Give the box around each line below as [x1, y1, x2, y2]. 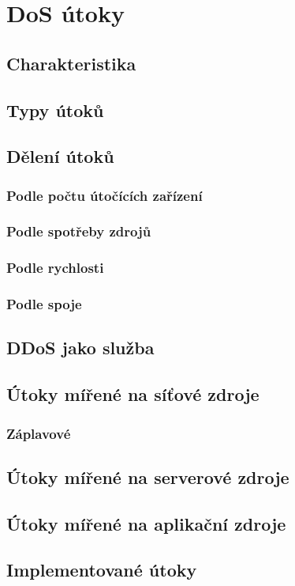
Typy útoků [6, 97, 104, 122]
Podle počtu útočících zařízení [6, 185, 203, 205]
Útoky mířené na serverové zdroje [6, 464, 289, 489]
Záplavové [6, 423, 71, 443]
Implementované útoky [6, 558, 197, 582]
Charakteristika [6, 51, 136, 75]
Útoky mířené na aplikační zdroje [6, 511, 286, 535]
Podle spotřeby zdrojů [6, 221, 151, 241]
